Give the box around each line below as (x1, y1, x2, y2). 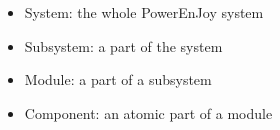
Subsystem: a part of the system (24, 35, 223, 56)
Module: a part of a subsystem (24, 69, 212, 90)
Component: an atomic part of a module (24, 102, 273, 123)
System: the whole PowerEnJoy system (24, 2, 264, 22)
